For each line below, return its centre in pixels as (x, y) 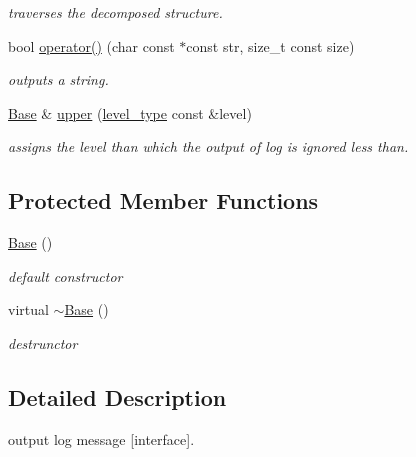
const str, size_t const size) (270, 45)
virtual (28, 309)
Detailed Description (117, 396)
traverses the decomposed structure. (115, 12)
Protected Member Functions (163, 200)
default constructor (65, 275)
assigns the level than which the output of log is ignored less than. (208, 146)
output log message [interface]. (101, 438)
